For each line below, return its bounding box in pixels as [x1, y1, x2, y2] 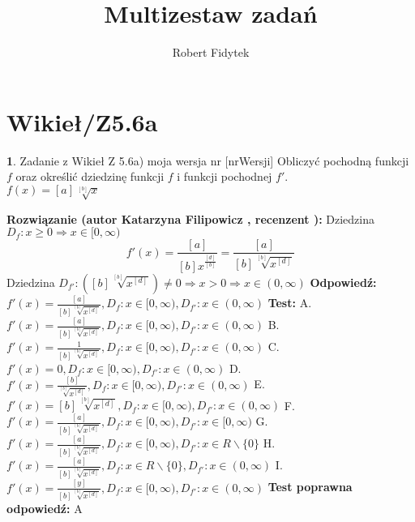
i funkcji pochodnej [177, 168, 272, 185]
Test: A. [267, 294, 312, 311]
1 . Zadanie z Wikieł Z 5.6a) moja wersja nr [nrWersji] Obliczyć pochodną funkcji [6, 152, 409, 169]
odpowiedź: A [6, 500, 83, 517]
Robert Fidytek [172, 44, 250, 61]
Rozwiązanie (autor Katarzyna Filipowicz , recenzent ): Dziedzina [6, 210, 374, 227]
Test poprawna [267, 478, 353, 495]
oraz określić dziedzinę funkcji [15, 168, 165, 185]
